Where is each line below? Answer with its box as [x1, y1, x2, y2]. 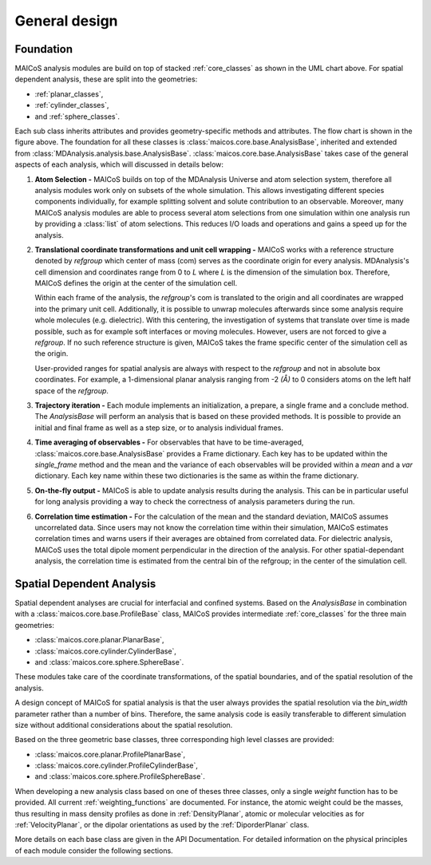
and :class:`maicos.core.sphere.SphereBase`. [34, 657, 184, 666]
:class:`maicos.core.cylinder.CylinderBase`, [34, 646, 177, 656]
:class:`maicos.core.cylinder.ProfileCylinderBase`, [34, 760, 199, 770]
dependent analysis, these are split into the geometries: [14, 74, 198, 84]
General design [14, 12, 119, 30]
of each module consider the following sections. [14, 846, 173, 855]
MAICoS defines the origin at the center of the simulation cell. [34, 278, 238, 288]
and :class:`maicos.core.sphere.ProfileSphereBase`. [34, 772, 205, 781]
